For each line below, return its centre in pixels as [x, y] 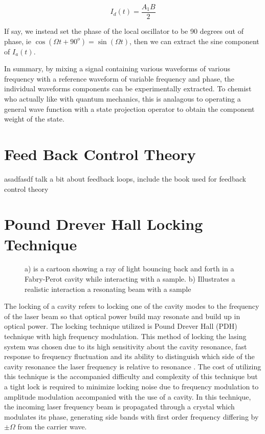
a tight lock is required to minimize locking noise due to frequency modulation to [131, 386]
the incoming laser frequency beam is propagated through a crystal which [119, 407]
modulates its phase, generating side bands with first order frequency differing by [131, 416]
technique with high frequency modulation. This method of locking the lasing [125, 336]
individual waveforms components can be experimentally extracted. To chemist [128, 88]
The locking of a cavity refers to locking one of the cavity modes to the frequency [132, 306]
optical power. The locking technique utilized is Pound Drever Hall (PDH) [121, 326]
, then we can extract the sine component [194, 41]
